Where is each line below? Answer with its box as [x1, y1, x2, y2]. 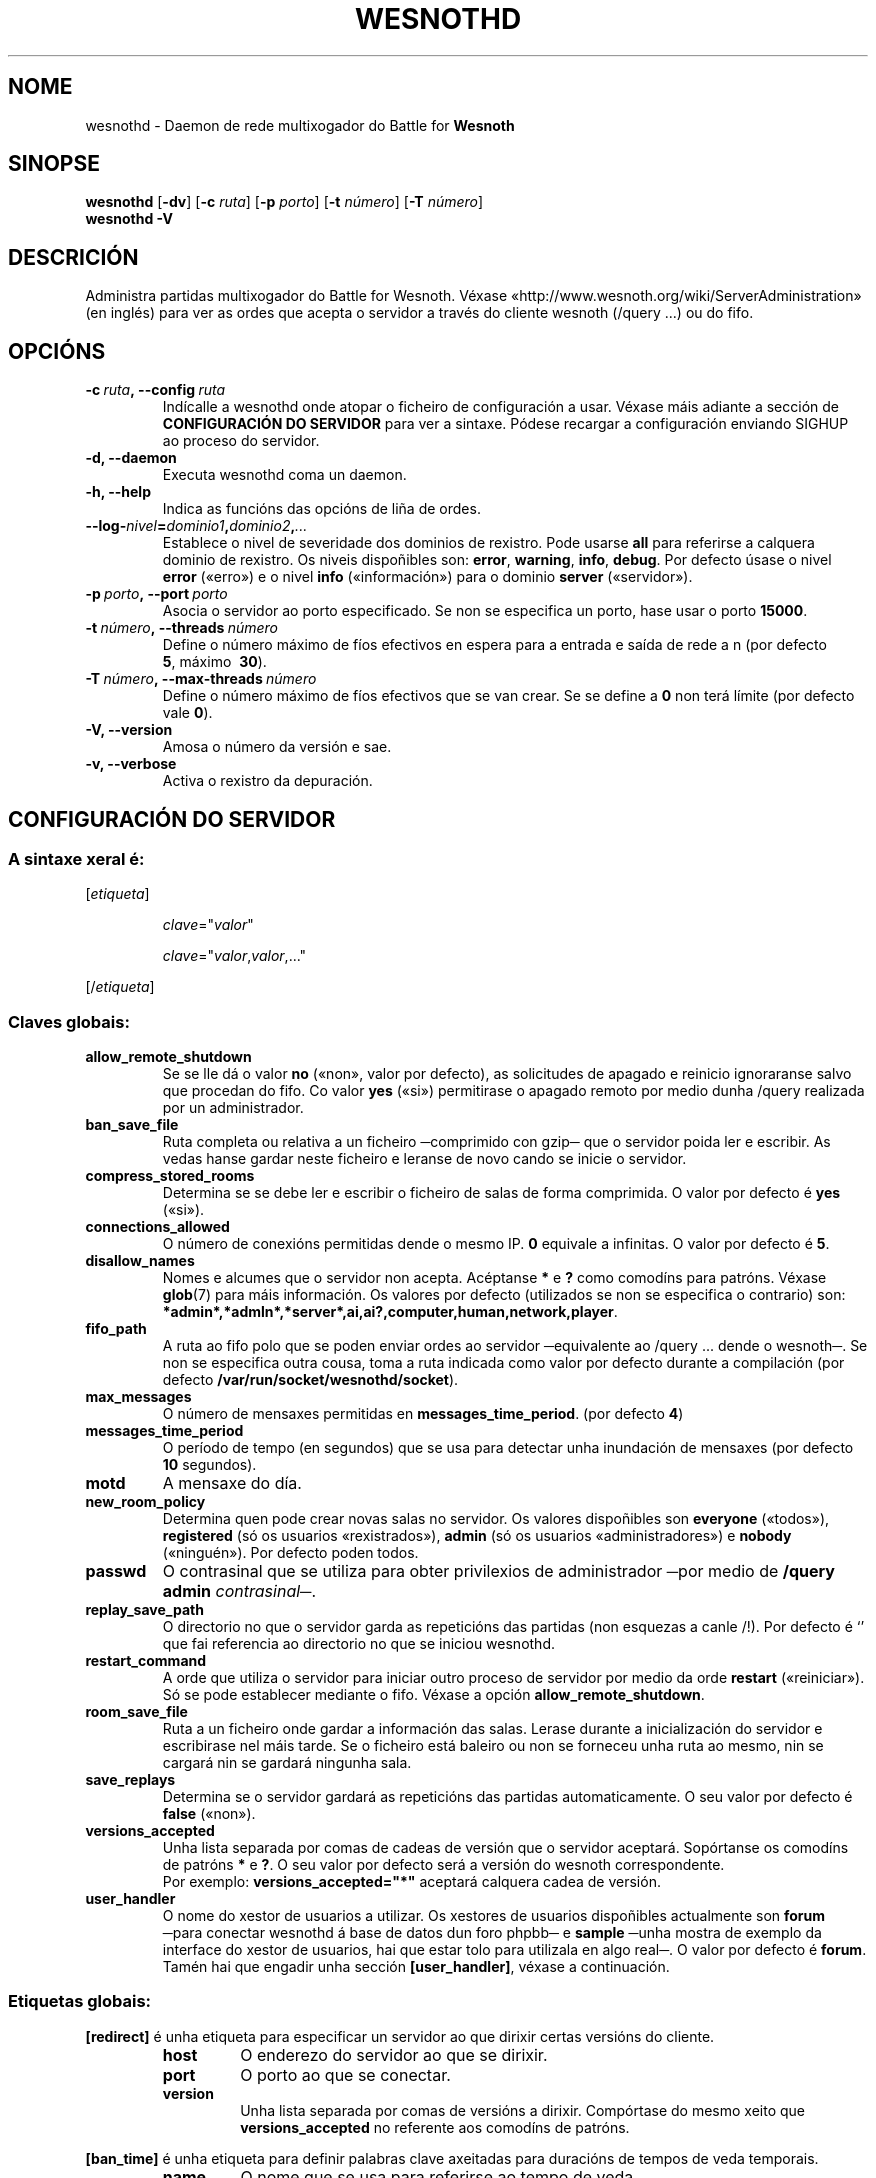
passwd [85, 1561, 147, 1582]
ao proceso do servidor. [162, 432, 320, 450]
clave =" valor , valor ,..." [162, 947, 307, 965]
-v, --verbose [85, 755, 177, 773]
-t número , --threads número [85, 619, 278, 637]
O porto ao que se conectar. [240, 2064, 451, 2085]
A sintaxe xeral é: [8, 848, 145, 869]
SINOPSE [8, 151, 100, 177]
